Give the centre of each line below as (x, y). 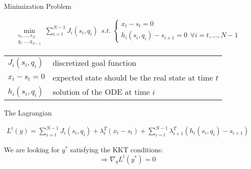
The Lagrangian (28, 112)
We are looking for (32, 150)
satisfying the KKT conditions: (117, 150)
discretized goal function (94, 63)
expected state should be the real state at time (133, 77)
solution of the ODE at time (101, 92)
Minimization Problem (38, 6)
